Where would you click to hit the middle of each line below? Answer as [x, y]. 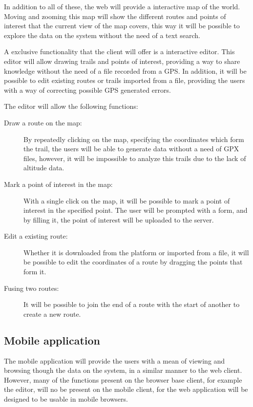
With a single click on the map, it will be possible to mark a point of [127, 200]
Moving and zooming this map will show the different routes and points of [115, 16]
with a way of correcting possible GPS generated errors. [87, 90]
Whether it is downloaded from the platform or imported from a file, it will [136, 252]
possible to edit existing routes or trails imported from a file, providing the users [125, 80]
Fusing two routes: [32, 288]
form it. [35, 272]
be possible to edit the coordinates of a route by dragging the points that [133, 262]
